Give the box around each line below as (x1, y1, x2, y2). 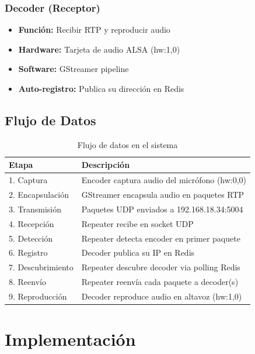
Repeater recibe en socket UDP (81, 217, 194, 229)
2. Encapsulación (9, 188, 69, 201)
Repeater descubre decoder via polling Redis (81, 261, 240, 273)
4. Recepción (9, 217, 54, 229)
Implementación (5, 327, 136, 351)
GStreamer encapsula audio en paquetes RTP (81, 188, 244, 201)
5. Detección (9, 232, 53, 244)
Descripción (81, 159, 130, 171)
